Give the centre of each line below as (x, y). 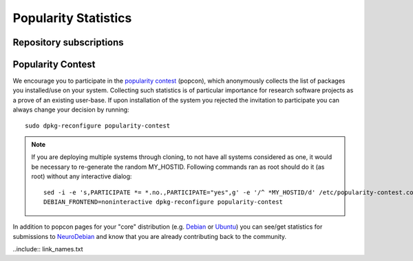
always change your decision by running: (71, 109)
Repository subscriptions (68, 42)
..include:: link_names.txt (48, 249)
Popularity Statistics (72, 18)
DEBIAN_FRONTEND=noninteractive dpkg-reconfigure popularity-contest (163, 202)
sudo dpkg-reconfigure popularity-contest (98, 125)
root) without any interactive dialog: (82, 176)
